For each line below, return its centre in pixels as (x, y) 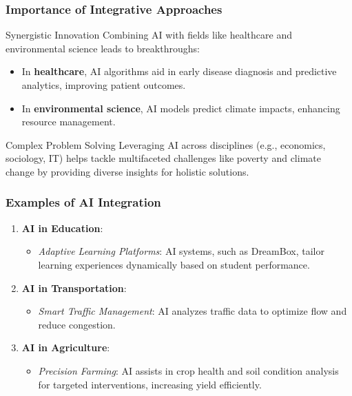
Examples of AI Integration (83, 202)
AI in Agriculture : (66, 347)
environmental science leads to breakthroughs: (103, 48)
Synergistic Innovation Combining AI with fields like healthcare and (149, 35)
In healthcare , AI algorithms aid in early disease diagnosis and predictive (179, 71)
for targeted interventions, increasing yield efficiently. (150, 384)
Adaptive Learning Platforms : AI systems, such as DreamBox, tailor (181, 251)
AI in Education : (62, 228)
